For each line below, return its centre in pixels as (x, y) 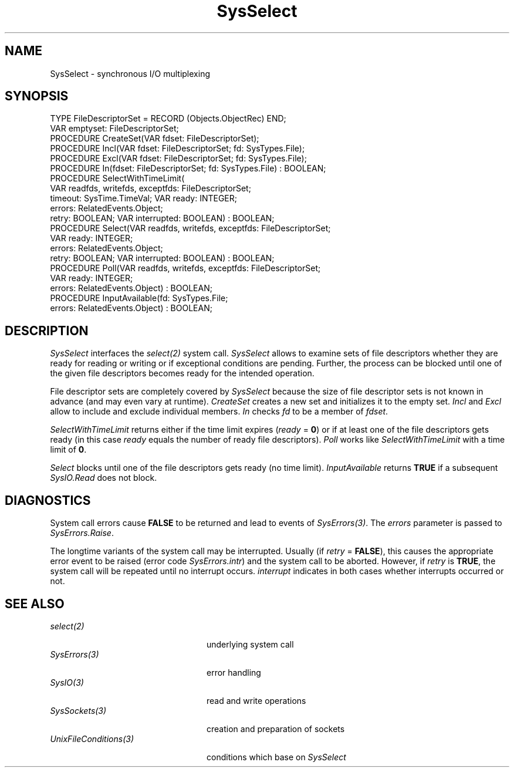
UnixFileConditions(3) (92, 739)
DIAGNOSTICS (48, 500)
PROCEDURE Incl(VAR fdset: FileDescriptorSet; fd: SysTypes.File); (177, 149)
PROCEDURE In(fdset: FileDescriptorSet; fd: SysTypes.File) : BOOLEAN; (188, 168)
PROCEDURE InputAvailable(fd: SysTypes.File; (139, 298)
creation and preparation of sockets (276, 729)
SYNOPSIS (37, 96)
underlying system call (250, 644)
